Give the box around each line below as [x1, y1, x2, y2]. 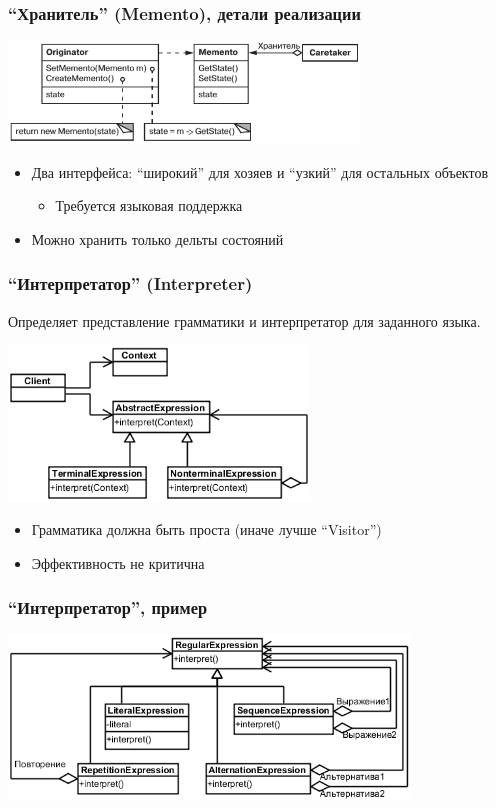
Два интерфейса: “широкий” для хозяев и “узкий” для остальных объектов [31, 161, 489, 182]
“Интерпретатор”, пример [8, 595, 208, 620]
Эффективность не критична [31, 552, 205, 573]
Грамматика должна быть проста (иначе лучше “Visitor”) [31, 519, 382, 540]
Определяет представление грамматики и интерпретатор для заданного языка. [8, 310, 481, 331]
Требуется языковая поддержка [55, 195, 243, 216]
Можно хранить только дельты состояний [31, 228, 284, 249]
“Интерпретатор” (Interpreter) [8, 271, 253, 296]
